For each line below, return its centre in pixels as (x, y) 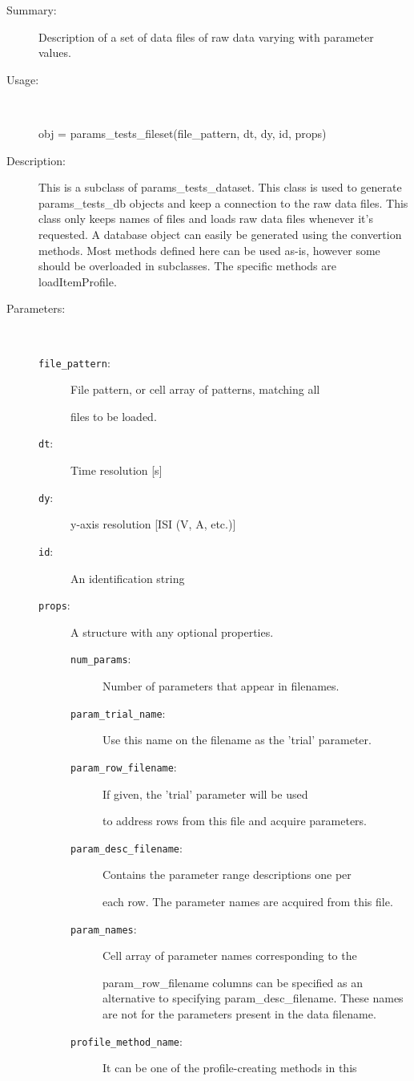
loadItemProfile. (78, 281)
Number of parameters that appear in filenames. (221, 686)
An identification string (128, 578)
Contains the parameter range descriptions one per (227, 875)
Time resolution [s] (117, 470)
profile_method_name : (127, 1041)
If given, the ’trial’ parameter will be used (205, 794)
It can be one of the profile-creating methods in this (230, 1068)
